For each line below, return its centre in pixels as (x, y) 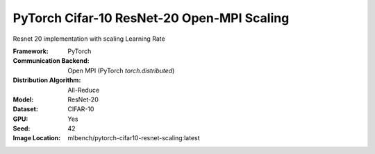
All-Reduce (84, 90)
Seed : (22, 128)
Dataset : (25, 109)
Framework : (31, 51)
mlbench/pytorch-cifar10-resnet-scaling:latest (134, 138)
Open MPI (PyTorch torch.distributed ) (121, 70)
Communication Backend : (51, 61)
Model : (23, 99)
